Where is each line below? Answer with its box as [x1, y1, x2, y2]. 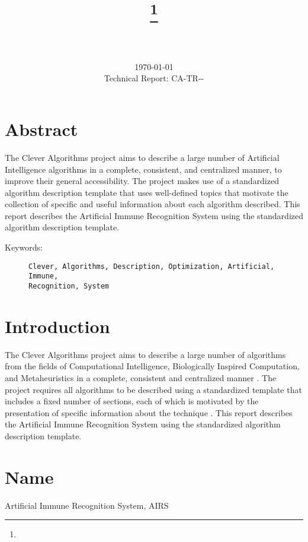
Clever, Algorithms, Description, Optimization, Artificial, [28, 262, 275, 271]
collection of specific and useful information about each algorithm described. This [5, 198, 300, 210]
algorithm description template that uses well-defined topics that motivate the [5, 186, 288, 198]
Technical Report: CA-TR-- [104, 72, 204, 84]
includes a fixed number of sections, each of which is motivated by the [5, 395, 259, 407]
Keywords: [5, 241, 43, 253]
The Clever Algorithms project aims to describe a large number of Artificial [5, 151, 280, 163]
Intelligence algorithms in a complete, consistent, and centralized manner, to [5, 163, 282, 175]
